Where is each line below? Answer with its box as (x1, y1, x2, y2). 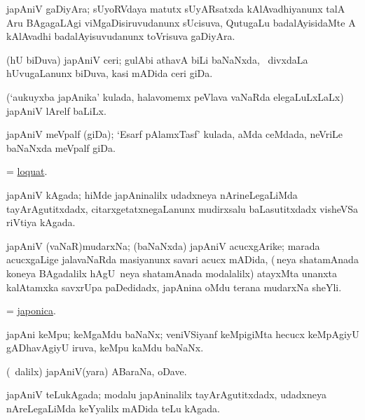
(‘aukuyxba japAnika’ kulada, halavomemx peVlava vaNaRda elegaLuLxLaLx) (6, 89, 344, 104)
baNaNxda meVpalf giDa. (6, 140, 116, 155)
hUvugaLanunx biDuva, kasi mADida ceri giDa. (6, 66, 213, 80)
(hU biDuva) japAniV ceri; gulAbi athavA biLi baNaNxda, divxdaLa (6, 52, 308, 66)
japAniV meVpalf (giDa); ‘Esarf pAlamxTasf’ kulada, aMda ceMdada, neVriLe (6, 127, 343, 141)
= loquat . (6, 164, 48, 178)
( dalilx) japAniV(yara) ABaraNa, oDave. (6, 363, 187, 378)
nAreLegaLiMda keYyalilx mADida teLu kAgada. (6, 401, 220, 416)
